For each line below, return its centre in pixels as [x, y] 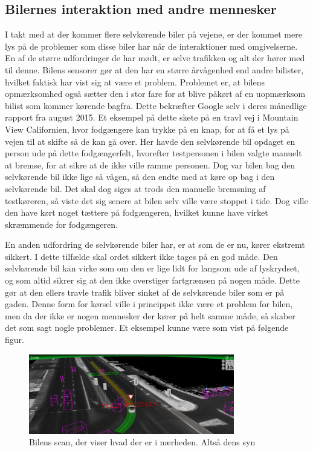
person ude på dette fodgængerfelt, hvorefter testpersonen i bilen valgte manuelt [153, 153]
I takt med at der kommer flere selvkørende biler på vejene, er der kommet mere [153, 34]
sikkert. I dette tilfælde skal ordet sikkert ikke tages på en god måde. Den [141, 256]
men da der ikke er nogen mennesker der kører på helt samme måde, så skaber [150, 315]
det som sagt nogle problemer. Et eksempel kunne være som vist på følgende [147, 327]
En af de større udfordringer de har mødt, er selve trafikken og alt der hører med [155, 58]
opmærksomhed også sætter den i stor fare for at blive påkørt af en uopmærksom [155, 94]
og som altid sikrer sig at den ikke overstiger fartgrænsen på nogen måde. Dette [153, 280]
